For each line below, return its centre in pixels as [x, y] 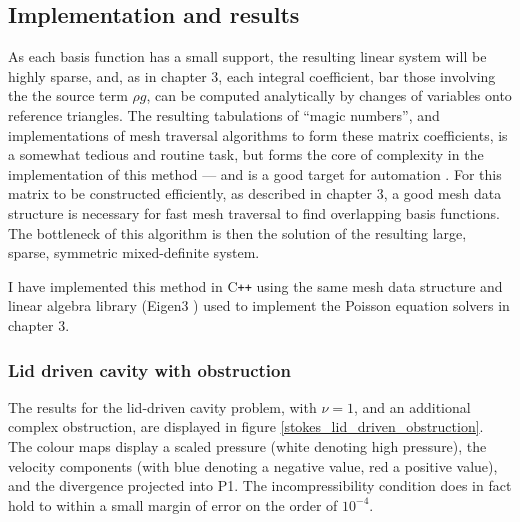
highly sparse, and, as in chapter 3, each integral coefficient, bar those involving [252, 75]
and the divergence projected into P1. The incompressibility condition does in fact [260, 485]
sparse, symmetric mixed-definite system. [134, 252]
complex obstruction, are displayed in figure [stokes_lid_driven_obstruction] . [246, 426]
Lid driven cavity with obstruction [149, 369]
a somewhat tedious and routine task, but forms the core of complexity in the [246, 154]
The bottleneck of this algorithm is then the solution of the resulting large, [237, 232]
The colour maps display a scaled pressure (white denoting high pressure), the [247, 445]
